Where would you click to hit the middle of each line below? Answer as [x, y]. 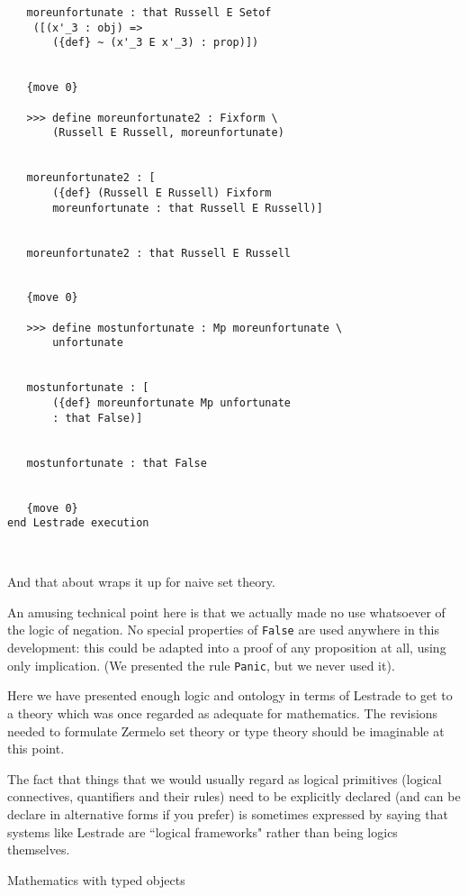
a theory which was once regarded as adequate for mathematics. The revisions [223, 712]
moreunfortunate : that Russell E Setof [149, 13]
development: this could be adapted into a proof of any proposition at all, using [227, 648]
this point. [36, 749]
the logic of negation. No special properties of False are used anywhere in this [223, 630]
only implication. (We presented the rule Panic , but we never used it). [201, 665]
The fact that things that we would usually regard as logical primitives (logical [225, 778]
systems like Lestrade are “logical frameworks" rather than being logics [202, 831]
